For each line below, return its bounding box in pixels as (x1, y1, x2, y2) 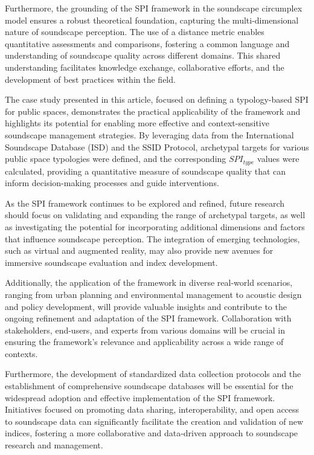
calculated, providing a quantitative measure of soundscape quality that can (5, 164, 286, 177)
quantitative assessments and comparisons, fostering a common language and (5, 37, 290, 50)
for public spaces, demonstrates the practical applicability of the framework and (5, 105, 301, 117)
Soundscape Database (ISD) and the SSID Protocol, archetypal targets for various (5, 140, 309, 153)
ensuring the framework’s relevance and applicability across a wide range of (5, 335, 284, 348)
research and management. (5, 439, 103, 451)
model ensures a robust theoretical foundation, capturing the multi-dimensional (5, 13, 299, 26)
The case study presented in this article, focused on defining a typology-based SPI (5, 93, 309, 106)
